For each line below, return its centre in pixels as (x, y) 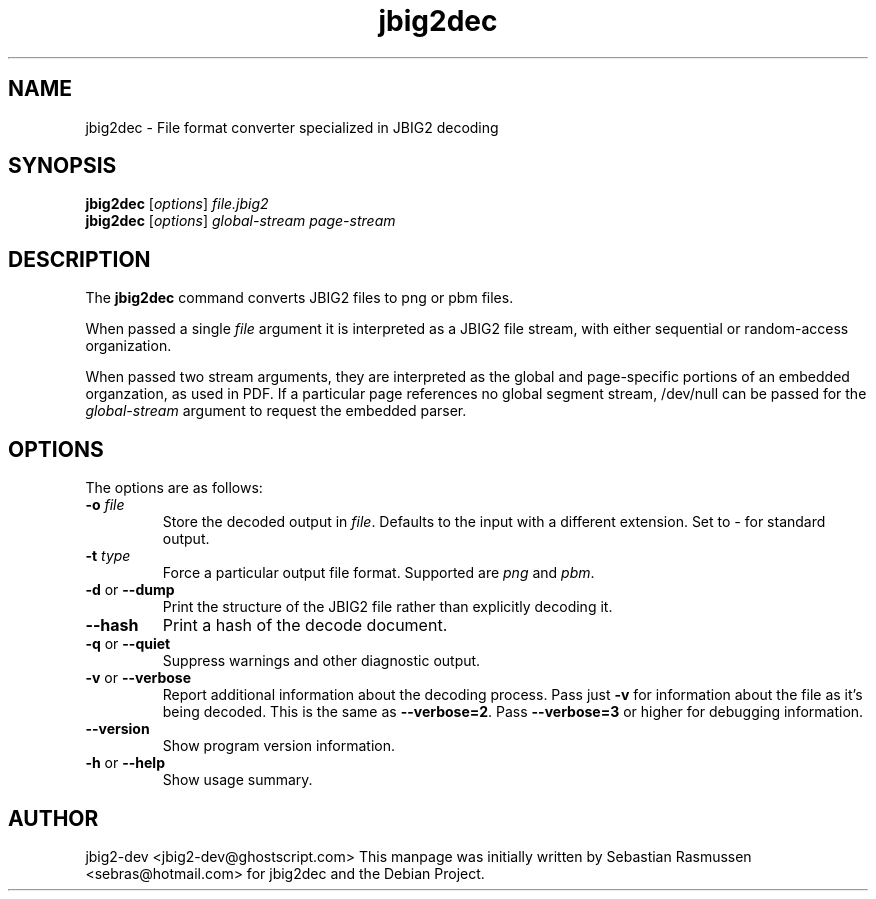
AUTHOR (53, 818)
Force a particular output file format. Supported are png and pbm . (378, 573)
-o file (105, 505)
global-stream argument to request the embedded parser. (276, 411)
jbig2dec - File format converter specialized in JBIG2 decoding (292, 127)
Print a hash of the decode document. (305, 625)
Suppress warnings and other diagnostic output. (321, 661)
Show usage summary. (237, 780)
